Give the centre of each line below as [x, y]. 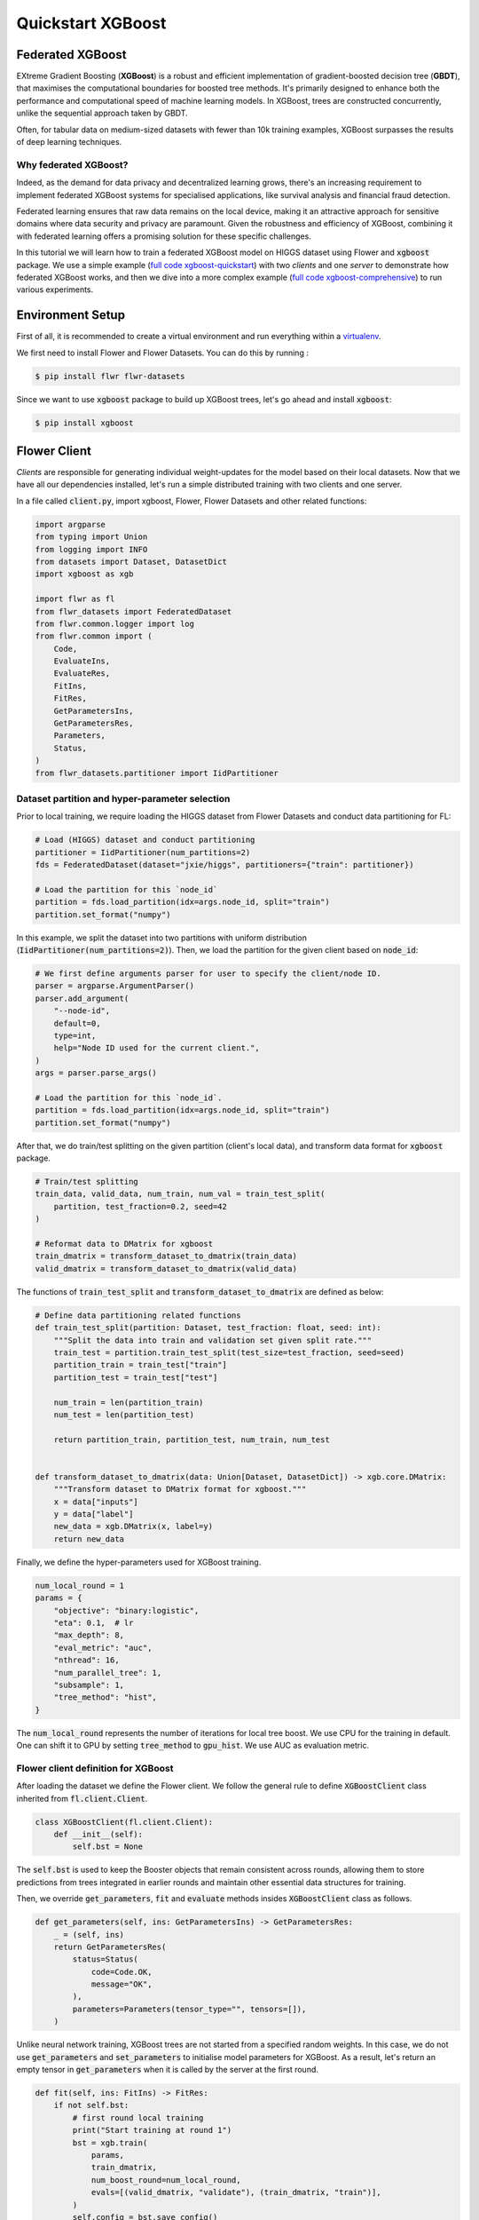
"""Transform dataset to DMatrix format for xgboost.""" [180, 1489]
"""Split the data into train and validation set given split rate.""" [213, 1340]
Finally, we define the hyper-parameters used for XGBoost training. [139, 1562]
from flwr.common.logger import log [115, 623]
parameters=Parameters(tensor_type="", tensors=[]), [189, 2009]
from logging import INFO [91, 549]
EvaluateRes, [82, 674]
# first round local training [138, 2117]
